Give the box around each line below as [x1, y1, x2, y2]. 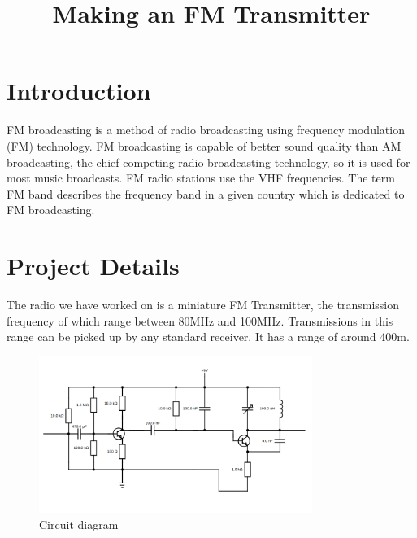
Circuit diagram [39, 515, 119, 532]
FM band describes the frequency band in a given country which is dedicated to [7, 185, 405, 202]
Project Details [7, 249, 180, 282]
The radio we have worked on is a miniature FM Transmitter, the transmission [7, 296, 400, 313]
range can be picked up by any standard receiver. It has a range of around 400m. [7, 328, 410, 345]
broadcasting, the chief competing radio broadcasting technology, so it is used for [7, 153, 410, 170]
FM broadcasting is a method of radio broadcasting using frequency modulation [7, 121, 405, 138]
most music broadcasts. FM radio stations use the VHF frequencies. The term [7, 169, 395, 186]
